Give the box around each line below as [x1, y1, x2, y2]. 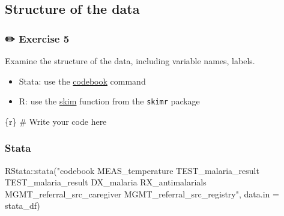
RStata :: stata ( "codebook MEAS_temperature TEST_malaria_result [5, 164, 259, 176]
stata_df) [5, 199, 40, 212]
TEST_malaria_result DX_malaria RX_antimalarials [5, 176, 207, 188]
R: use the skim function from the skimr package [19, 95, 200, 107]
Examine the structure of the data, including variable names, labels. [5, 55, 255, 67]
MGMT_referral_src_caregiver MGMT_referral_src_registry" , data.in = [5, 187, 279, 200]
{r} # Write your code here [5, 115, 107, 127]
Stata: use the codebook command [19, 74, 146, 87]
